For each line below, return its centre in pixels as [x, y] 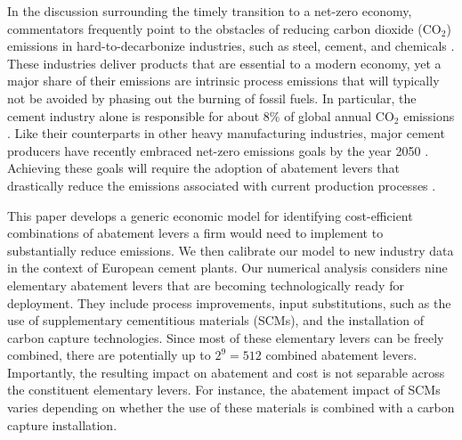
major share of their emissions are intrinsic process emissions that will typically [223, 81]
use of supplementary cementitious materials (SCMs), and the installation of [215, 320]
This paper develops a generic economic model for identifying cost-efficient [210, 215]
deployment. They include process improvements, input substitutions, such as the [229, 302]
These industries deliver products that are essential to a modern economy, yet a [224, 63]
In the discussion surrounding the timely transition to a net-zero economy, [210, 11]
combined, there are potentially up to [109, 355]
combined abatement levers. [341, 355]
